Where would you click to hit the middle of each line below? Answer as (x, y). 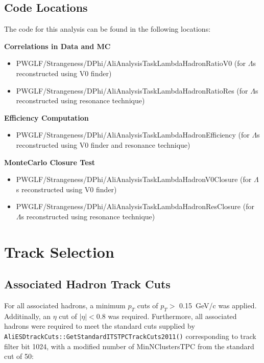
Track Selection (59, 251)
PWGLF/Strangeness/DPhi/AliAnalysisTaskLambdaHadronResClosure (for (135, 206)
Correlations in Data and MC (57, 46)
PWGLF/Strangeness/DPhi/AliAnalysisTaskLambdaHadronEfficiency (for (133, 135)
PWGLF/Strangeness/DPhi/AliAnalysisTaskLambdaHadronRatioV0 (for (131, 63)
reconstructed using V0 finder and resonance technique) (103, 144)
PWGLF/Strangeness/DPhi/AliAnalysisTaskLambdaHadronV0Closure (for (134, 179)
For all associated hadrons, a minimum (65, 305)
